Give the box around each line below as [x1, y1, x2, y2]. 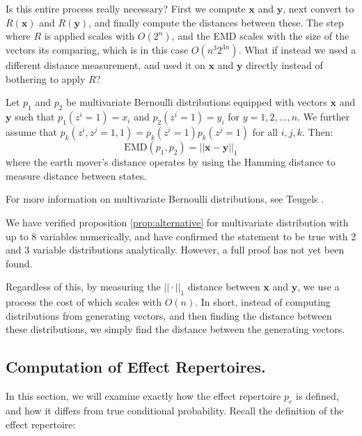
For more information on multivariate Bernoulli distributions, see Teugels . [6, 192, 324, 206]
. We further [297, 109, 350, 124]
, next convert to [283, 1, 354, 15]
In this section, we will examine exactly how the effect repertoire [6, 389, 281, 403]
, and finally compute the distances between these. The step [88, 15, 344, 29]
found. [6, 256, 33, 270]
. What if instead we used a [238, 42, 356, 57]
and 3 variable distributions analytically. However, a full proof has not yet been [6, 242, 345, 257]
